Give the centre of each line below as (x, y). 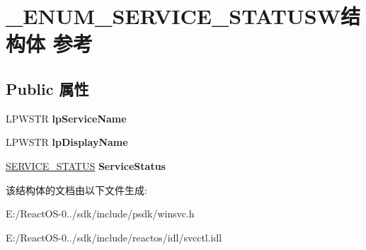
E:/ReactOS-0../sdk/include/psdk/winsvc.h (100, 214)
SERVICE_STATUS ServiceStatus (86, 165)
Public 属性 (47, 88)
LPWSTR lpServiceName (66, 118)
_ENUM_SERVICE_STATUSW (173, 16)
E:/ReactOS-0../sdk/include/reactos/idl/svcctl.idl (114, 237)
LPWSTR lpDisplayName (67, 142)
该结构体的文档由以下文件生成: (76, 189)
